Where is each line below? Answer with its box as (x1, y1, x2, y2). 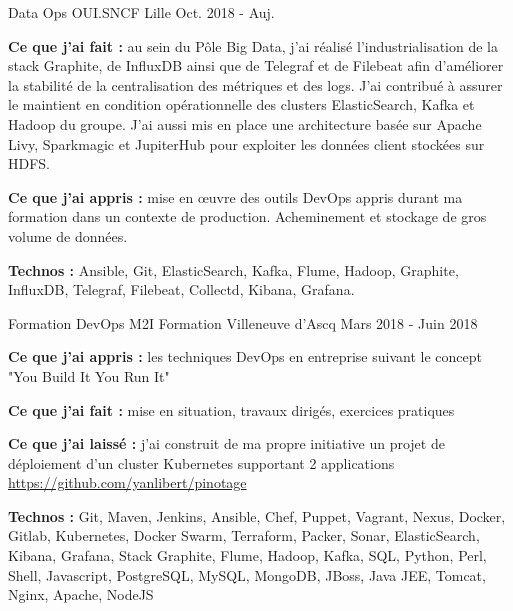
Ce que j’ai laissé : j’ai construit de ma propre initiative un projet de (8, 433, 445, 454)
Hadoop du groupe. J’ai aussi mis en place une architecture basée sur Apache (8, 113, 482, 134)
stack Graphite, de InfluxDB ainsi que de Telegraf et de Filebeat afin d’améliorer (8, 55, 504, 76)
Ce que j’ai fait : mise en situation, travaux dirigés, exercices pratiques (8, 399, 455, 420)
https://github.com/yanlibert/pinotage (8, 472, 247, 493)
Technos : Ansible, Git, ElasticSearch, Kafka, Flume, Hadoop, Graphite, (8, 259, 459, 280)
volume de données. (8, 225, 128, 246)
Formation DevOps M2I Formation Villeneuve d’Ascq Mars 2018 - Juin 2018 (8, 312, 478, 333)
